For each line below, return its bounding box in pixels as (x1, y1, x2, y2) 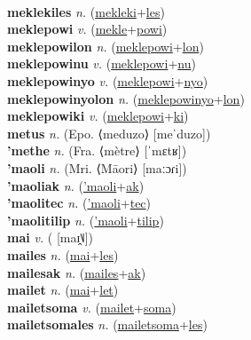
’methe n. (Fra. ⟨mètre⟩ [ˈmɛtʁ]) (7, 141, 187, 160)
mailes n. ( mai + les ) (7, 245, 119, 264)
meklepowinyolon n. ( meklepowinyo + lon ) (7, 89, 245, 107)
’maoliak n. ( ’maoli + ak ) (7, 176, 145, 194)
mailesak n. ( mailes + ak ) (7, 263, 146, 281)
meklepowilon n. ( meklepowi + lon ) (7, 36, 204, 55)
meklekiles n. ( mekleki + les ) (7, 2, 165, 20)
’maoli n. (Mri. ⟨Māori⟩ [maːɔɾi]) (7, 158, 187, 177)
